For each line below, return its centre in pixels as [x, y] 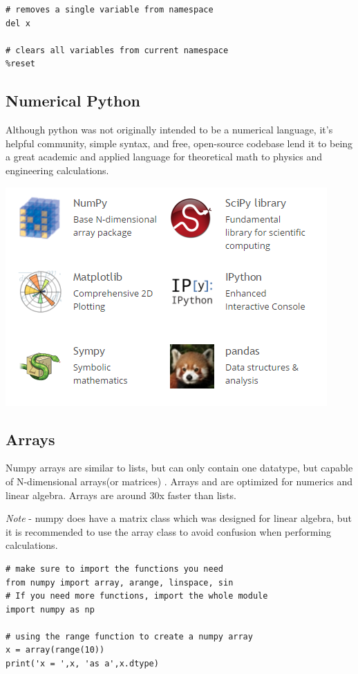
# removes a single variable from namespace [110, 10]
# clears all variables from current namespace [117, 50]
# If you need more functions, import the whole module [137, 596]
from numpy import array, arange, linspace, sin [120, 582]
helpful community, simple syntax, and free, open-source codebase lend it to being [179, 143]
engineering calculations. [57, 170]
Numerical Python [73, 101]
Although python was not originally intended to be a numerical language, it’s [169, 130]
